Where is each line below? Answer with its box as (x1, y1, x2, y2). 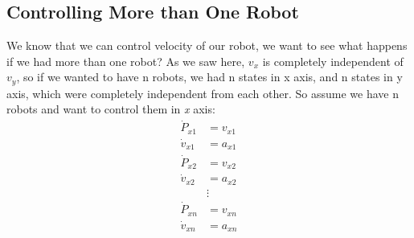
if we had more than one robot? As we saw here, (6, 52, 245, 69)
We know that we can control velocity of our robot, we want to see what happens (6, 37, 408, 54)
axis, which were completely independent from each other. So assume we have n (6, 84, 399, 101)
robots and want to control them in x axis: (6, 101, 215, 117)
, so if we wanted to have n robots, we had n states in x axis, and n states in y (16, 68, 403, 85)
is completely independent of (262, 52, 404, 69)
